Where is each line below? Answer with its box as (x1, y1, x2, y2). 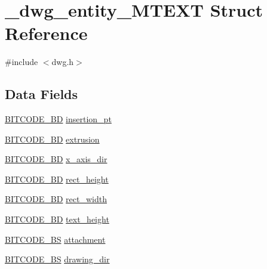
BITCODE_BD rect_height (5, 172, 109, 185)
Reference (5, 21, 88, 45)
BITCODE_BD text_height (5, 213, 109, 225)
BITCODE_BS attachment (5, 233, 106, 245)
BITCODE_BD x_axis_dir (5, 153, 108, 165)
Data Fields (5, 85, 78, 103)
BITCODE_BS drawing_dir (5, 253, 110, 265)
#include (5, 55, 38, 68)
